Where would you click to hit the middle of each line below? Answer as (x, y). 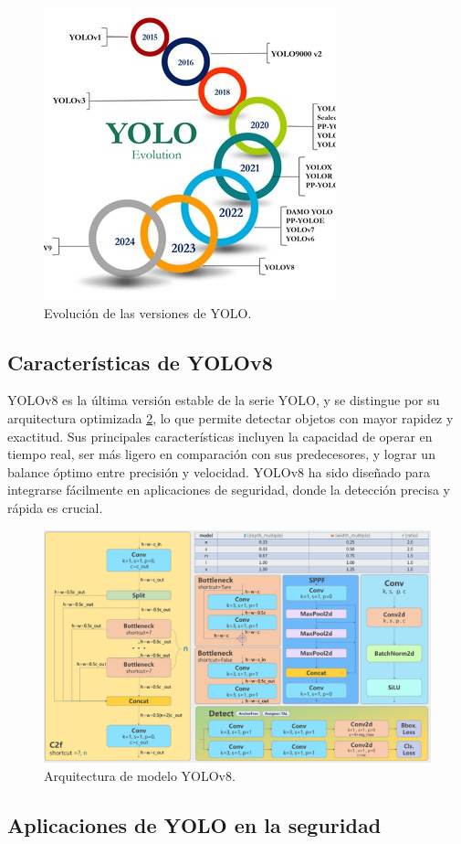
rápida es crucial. (55, 507)
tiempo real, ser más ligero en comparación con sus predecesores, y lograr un (221, 454)
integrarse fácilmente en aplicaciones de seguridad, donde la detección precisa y (229, 490)
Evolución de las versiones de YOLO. (148, 312)
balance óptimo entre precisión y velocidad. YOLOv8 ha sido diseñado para (219, 471)
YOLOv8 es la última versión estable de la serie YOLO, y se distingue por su (224, 400)
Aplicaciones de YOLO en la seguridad (194, 824)
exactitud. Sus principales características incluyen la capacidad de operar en (220, 436)
